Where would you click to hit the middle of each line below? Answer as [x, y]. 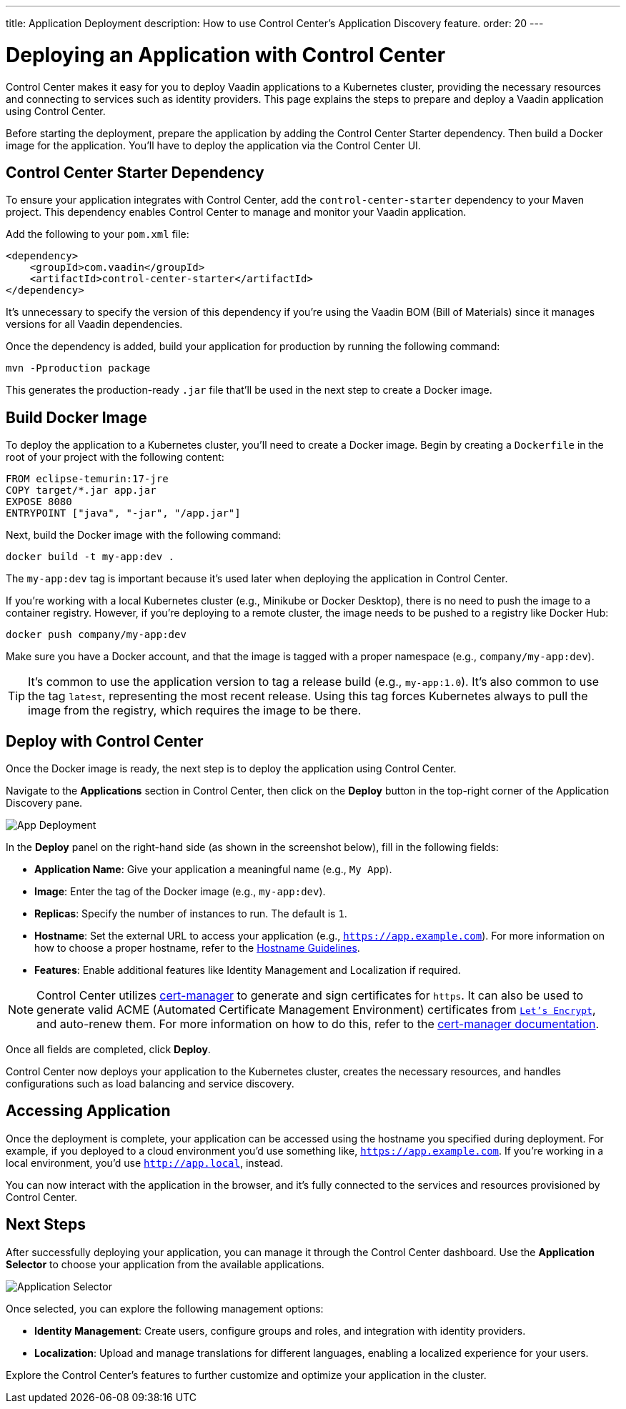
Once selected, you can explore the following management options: [165, 1308]
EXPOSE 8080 [39, 502]
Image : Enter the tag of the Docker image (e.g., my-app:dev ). [180, 892]
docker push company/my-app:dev [96, 635]
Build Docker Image [76, 417]
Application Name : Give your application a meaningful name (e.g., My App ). [213, 870]
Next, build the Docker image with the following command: [144, 535]
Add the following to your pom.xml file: [98, 234]
